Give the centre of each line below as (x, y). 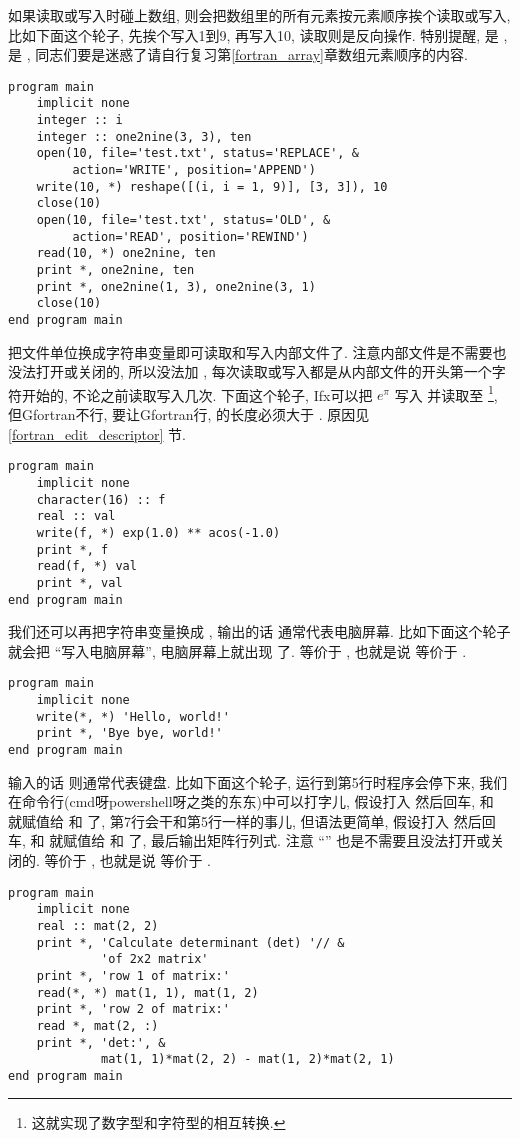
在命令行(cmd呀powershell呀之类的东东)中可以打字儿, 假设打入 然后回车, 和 (251, 801)
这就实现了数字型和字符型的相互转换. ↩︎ (158, 1122)
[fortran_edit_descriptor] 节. (97, 433)
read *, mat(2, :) (97, 1025)
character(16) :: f (101, 499)
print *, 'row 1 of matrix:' (133, 975)
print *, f (72, 549)
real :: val (76, 516)
